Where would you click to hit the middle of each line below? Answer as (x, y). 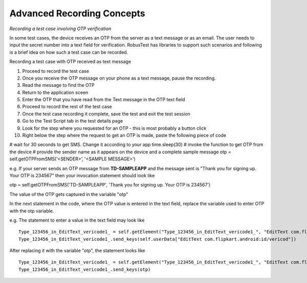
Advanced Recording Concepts (77, 13)
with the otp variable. (32, 211)
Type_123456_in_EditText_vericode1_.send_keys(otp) (85, 269)
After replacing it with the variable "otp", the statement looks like (77, 251)
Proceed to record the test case (56, 71)
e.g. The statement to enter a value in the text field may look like (77, 220)
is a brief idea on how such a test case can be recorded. (69, 52)
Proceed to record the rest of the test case (67, 107)
